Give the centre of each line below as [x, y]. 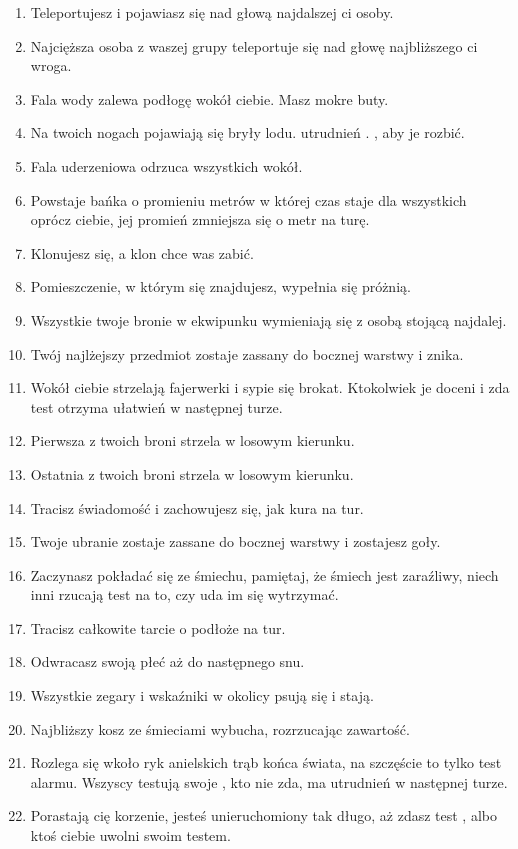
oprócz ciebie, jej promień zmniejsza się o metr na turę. [200, 219]
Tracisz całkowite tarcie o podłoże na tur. [158, 627]
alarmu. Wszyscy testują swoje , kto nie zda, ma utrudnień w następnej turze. [269, 781]
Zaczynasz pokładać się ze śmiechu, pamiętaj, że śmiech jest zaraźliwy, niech [264, 574]
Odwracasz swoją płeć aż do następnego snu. [167, 661]
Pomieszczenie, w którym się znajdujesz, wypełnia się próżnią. [220, 286]
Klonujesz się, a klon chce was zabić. [142, 252]
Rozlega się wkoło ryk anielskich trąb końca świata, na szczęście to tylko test [266, 762]
